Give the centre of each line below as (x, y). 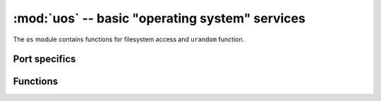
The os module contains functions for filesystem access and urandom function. (129, 39)
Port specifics (44, 59)
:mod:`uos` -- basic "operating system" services (159, 18)
